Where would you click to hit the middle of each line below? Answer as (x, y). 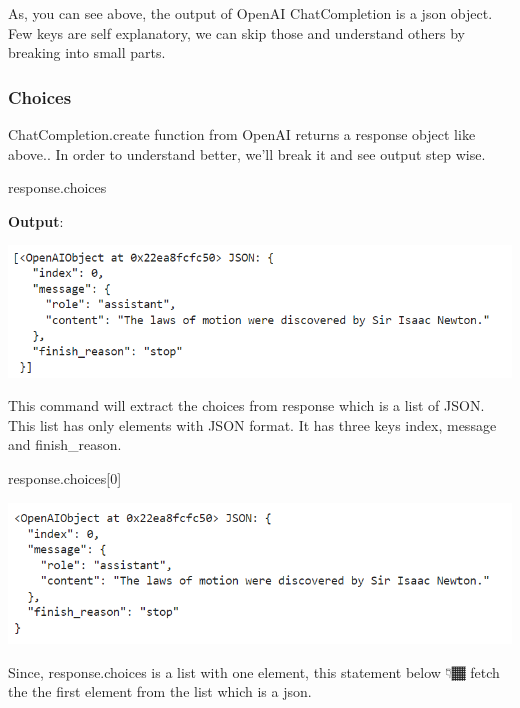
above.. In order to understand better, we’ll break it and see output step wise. (247, 153)
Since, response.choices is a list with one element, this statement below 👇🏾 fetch (254, 671)
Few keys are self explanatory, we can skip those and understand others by (236, 32)
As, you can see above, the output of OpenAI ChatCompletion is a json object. (250, 13)
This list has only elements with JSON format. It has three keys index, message (252, 424)
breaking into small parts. (87, 52)
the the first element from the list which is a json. (160, 691)
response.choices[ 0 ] (65, 477)
